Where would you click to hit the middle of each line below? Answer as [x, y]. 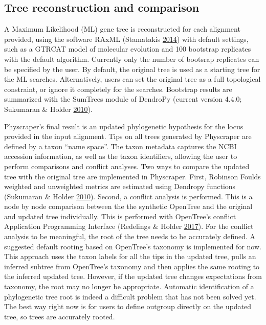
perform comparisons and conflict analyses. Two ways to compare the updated [127, 166]
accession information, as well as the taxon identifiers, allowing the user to [121, 156]
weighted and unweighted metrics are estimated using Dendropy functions [120, 186]
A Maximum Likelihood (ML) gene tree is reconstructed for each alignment [122, 29]
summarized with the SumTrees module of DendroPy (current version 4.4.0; [123, 99]
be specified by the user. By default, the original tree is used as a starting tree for [132, 69]
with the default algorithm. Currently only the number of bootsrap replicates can [132, 59]
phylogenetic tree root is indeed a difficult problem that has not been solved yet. [130, 296]
